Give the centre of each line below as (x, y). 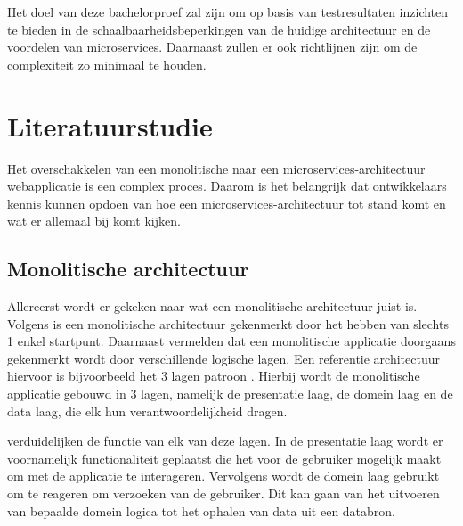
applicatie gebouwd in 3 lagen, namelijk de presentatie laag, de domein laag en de (230, 394)
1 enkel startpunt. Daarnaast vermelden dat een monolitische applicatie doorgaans (231, 341)
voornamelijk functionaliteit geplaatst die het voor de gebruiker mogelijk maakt (224, 458)
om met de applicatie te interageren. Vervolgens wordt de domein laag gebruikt (223, 476)
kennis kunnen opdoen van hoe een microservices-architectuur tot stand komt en (227, 203)
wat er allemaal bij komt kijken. (94, 221)
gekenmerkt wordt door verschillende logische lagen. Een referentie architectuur (223, 358)
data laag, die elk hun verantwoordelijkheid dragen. (147, 411)
